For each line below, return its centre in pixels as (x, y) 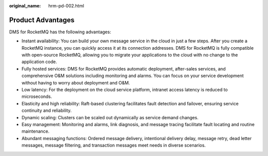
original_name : (25, 6)
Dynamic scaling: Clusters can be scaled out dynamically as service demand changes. (110, 117)
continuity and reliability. (47, 111)
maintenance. (35, 131)
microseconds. (37, 96)
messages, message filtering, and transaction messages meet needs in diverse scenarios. (114, 145)
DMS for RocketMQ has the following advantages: (60, 32)
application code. (39, 62)
